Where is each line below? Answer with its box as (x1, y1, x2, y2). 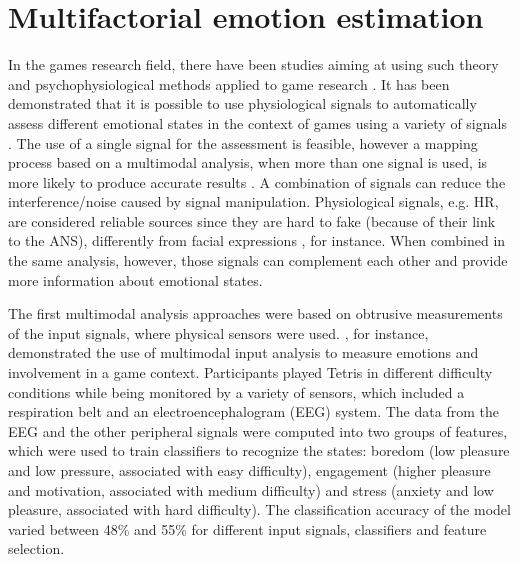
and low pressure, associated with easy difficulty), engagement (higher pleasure (8, 460, 491, 480)
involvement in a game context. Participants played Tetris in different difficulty (8, 362, 493, 383)
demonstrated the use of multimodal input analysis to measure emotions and (8, 342, 479, 363)
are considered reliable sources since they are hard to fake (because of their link (8, 210, 496, 231)
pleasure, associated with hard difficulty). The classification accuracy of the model (8, 499, 511, 520)
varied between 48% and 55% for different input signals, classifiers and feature (8, 518, 487, 539)
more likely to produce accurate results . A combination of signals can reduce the (8, 171, 506, 192)
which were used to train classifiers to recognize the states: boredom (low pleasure (8, 440, 510, 461)
